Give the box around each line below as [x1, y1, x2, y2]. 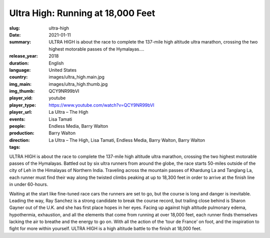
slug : [9, 25, 20, 31]
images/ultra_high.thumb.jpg [48, 81, 108, 87]
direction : [9, 137, 30, 143]
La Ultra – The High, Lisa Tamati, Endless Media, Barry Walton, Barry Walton [48, 137, 205, 143]
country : [9, 74, 28, 80]
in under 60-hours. [9, 181, 48, 187]
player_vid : [9, 95, 32, 101]
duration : [9, 60, 29, 66]
